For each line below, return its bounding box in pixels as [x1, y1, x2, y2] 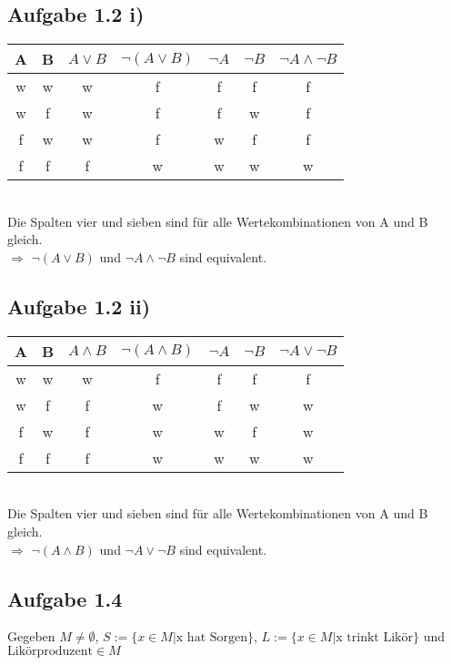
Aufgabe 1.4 [7, 584, 123, 612]
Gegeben [7, 627, 55, 646]
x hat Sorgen [176, 631, 248, 645]
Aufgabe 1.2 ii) [7, 292, 151, 320]
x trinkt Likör [336, 631, 413, 645]
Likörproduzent [7, 644, 94, 658]
